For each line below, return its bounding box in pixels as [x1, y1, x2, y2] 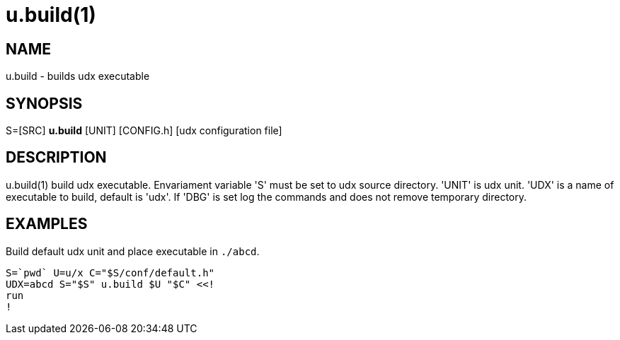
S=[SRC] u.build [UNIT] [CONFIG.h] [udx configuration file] [6, 124, 282, 137]
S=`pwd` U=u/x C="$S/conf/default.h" [6, 266, 215, 279]
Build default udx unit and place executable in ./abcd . [6, 245, 260, 257]
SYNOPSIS [6, 94, 83, 112]
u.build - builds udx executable [6, 70, 150, 83]
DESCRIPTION [6, 148, 107, 167]
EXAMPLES [6, 215, 88, 233]
